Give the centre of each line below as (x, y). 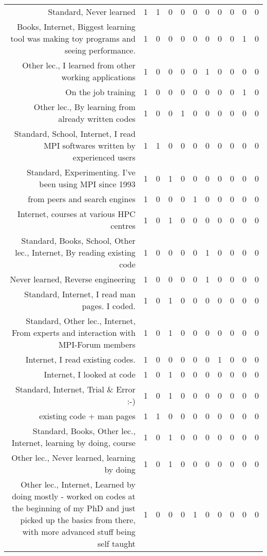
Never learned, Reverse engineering (73, 279)
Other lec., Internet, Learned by (78, 484)
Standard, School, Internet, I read (75, 133)
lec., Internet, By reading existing (75, 252)
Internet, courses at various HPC (76, 214)
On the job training (100, 92)
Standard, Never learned (92, 12)
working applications (98, 77)
